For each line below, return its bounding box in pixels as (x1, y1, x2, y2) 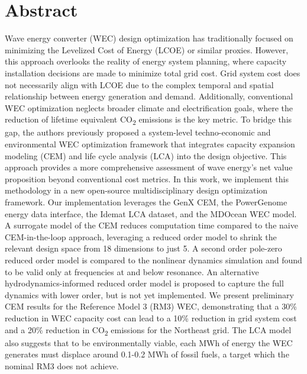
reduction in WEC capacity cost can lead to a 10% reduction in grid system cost (5, 311, 297, 324)
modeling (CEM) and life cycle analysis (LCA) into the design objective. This (5, 149, 287, 162)
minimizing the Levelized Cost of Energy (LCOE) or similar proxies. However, (5, 43, 289, 56)
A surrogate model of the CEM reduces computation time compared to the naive (5, 219, 298, 231)
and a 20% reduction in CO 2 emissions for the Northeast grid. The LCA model (5, 323, 292, 337)
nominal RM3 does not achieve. (5, 359, 119, 372)
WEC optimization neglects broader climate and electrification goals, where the (5, 101, 293, 114)
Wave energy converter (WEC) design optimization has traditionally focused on (5, 32, 293, 44)
